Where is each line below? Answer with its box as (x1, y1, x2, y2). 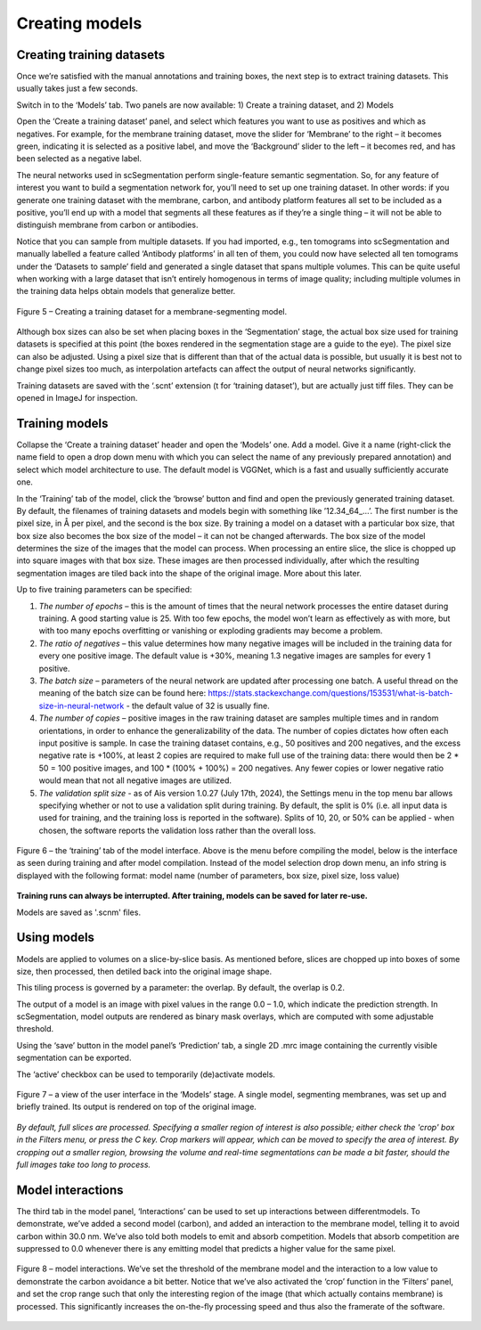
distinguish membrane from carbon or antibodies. (16, 219, 199, 231)
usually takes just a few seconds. (16, 83, 138, 94)
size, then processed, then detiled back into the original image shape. (16, 966, 273, 976)
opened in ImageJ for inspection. (16, 393, 138, 404)
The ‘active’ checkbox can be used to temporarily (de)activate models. (16, 1069, 276, 1080)
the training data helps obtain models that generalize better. (16, 286, 236, 297)
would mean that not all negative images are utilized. (38, 775, 232, 786)
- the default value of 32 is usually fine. (126, 700, 271, 711)
